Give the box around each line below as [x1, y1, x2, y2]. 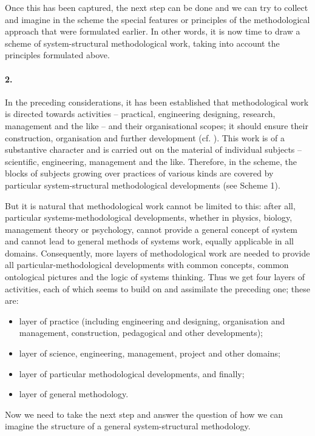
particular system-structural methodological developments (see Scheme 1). [5, 178, 280, 191]
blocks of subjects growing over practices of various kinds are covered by [5, 167, 274, 179]
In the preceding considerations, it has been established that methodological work [5, 95, 309, 108]
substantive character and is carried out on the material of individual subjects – [5, 143, 302, 156]
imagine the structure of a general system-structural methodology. [5, 420, 251, 432]
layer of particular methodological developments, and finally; [19, 367, 245, 380]
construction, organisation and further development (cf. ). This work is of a [5, 131, 285, 144]
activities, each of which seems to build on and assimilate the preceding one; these [5, 282, 310, 295]
